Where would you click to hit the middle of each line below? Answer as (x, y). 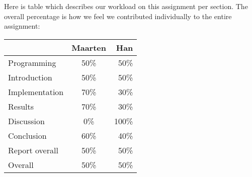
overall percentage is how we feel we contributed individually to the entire (118, 16)
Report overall (33, 150)
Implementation (36, 92)
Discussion (26, 121)
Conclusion (27, 135)
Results (21, 106)
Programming (32, 62)
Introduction (30, 77)
